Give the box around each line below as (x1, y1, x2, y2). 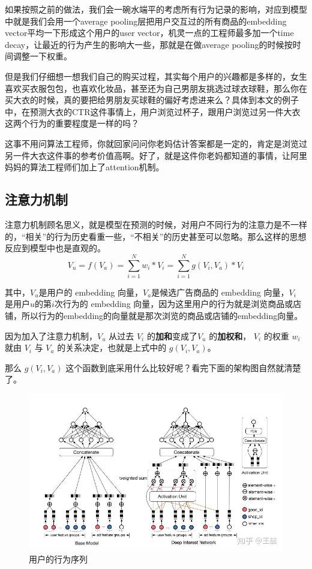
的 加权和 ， (209, 329, 251, 342)
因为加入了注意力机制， (5, 329, 97, 342)
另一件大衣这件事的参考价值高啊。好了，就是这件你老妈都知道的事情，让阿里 (5, 149, 307, 161)
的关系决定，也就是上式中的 (57, 341, 167, 354)
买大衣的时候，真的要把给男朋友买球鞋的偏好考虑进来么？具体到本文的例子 (5, 94, 299, 106)
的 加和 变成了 (146, 329, 197, 342)
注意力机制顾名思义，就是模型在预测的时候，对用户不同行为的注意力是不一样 (5, 218, 307, 230)
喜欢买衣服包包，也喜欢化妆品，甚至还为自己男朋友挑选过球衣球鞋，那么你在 (5, 82, 307, 94)
